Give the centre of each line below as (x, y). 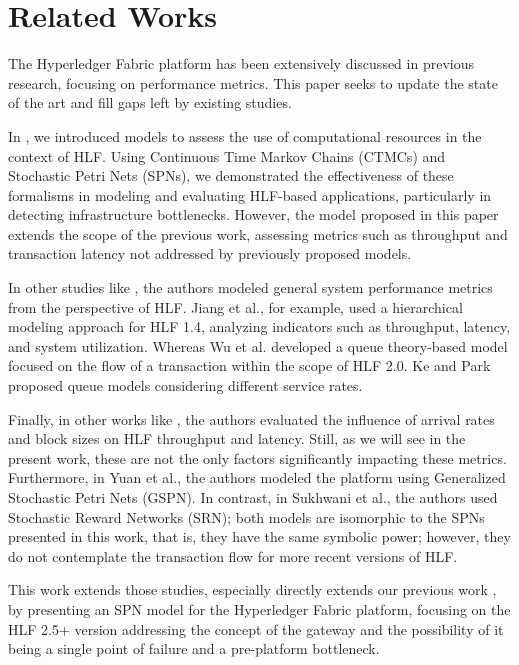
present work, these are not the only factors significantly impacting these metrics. (257, 457)
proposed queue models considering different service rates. (185, 385)
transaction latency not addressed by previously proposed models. (210, 253)
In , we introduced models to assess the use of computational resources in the (245, 135)
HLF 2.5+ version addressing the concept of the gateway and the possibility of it (256, 628)
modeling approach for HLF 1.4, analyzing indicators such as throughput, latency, (259, 326)
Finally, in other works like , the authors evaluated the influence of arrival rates (251, 418)
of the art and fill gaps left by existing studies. (150, 102)
